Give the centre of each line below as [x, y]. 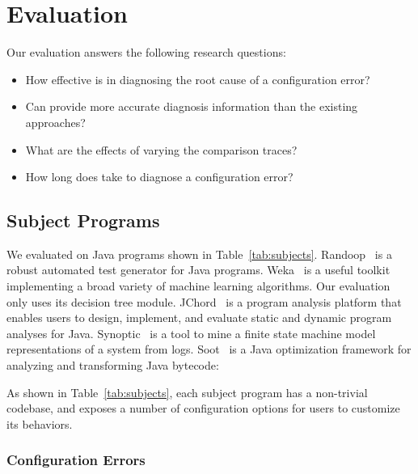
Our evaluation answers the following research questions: [146, 52]
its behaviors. [40, 423]
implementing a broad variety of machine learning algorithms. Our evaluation [198, 286]
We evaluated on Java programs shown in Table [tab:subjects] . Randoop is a [199, 254]
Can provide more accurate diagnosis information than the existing [192, 106]
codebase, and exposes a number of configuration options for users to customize [203, 408]
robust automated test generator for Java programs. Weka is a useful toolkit [198, 270]
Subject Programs [83, 220]
